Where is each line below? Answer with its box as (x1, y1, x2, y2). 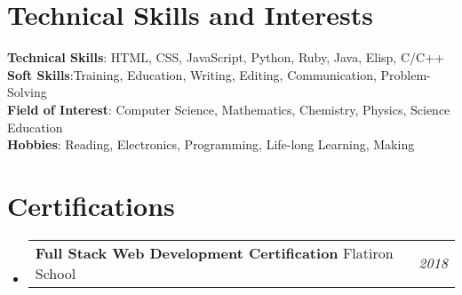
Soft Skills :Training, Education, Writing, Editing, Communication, (7, 65, 377, 84)
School (35, 262, 76, 283)
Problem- (380, 65, 431, 84)
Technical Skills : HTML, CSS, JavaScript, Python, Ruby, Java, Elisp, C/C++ (7, 48, 444, 67)
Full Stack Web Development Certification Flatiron (35, 242, 394, 263)
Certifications (7, 187, 175, 223)
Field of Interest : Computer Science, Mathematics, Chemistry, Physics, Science (7, 100, 450, 118)
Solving (7, 83, 47, 101)
